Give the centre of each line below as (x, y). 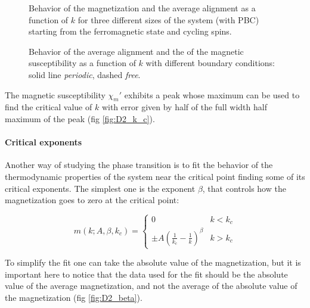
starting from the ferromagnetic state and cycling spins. (130, 31)
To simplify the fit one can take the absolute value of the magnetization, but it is (153, 262)
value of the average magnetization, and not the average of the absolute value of (151, 286)
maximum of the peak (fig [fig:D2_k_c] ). (80, 118)
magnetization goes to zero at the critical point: (92, 200)
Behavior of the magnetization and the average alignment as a (142, 8)
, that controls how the (244, 188)
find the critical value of (49, 107)
